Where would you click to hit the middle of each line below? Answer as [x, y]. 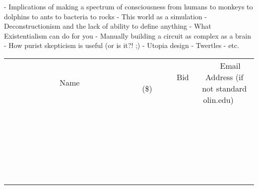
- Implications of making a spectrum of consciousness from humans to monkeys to [129, 6]
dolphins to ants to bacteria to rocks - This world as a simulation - [105, 16]
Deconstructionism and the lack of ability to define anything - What [108, 26]
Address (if [225, 77]
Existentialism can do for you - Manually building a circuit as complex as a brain [128, 35]
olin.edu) [218, 99]
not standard [225, 88]
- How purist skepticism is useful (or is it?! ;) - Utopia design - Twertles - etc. [122, 45]
